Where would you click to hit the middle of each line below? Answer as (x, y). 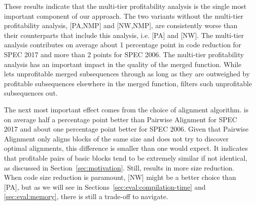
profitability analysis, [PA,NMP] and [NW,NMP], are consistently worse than (121, 25)
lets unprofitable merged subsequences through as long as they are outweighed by (127, 74)
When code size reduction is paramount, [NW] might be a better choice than (120, 177)
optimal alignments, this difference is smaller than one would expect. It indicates (126, 148)
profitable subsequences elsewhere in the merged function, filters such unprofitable (128, 83)
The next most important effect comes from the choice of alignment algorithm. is (126, 109)
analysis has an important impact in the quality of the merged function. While (123, 64)
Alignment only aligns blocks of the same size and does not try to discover (116, 138)
